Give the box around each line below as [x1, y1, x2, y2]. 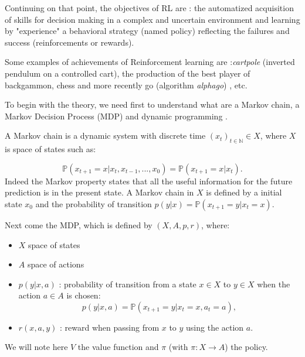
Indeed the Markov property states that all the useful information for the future [5, 174, 293, 187]
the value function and [77, 341, 159, 353]
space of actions [27, 258, 84, 270]
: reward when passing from [60, 321, 160, 333]
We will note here [5, 341, 68, 353]
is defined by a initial [206, 186, 282, 198]
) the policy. [225, 341, 268, 353]
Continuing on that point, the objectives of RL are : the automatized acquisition [5, 2, 294, 13]
